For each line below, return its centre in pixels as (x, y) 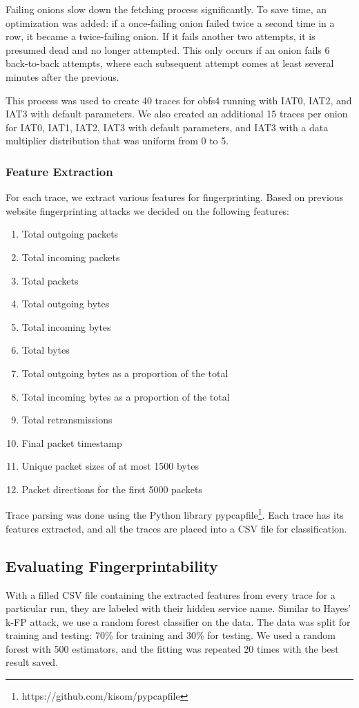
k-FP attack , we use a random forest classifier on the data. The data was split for (178, 621)
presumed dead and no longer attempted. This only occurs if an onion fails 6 (168, 49)
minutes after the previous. (62, 76)
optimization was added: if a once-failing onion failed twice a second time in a (170, 22)
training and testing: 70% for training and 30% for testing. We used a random (171, 635)
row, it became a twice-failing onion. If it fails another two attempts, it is (161, 36)
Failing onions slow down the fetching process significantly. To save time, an (166, 9)
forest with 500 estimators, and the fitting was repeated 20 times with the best (172, 648)
